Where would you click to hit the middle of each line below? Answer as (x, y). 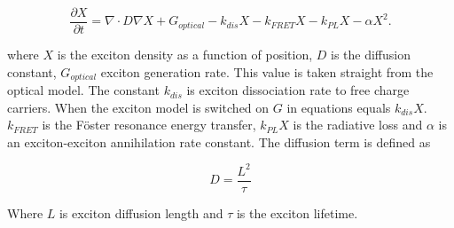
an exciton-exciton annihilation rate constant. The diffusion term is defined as (219, 142)
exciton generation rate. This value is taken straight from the (267, 71)
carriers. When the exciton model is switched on (138, 107)
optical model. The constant (83, 90)
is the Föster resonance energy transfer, (149, 125)
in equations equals (339, 107)
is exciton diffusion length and (141, 213)
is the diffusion (370, 55)
